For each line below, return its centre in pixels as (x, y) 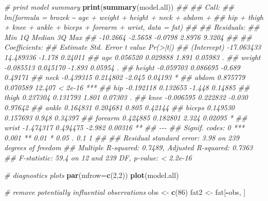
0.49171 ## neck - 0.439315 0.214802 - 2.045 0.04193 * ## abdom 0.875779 (125, 77)
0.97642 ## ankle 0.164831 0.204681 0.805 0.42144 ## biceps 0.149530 (120, 107)
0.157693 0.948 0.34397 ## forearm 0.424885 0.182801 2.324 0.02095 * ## (126, 117)
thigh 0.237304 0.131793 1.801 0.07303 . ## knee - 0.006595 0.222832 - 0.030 (126, 97)
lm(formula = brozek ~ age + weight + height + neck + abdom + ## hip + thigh (134, 17)
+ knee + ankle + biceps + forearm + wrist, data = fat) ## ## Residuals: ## (132, 27)
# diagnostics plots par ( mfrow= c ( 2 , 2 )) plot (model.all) (92, 175)
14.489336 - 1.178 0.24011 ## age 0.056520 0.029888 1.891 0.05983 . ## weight (132, 57)
